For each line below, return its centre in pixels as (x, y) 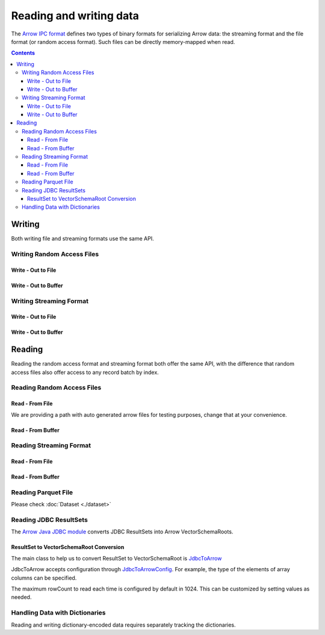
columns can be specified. (44, 578)
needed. (21, 597)
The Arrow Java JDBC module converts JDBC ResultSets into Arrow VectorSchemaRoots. (122, 532)
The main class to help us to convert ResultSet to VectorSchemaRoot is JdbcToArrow (116, 558)
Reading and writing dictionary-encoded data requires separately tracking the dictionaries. (123, 625)
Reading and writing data (75, 16)
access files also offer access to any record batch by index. (85, 372)
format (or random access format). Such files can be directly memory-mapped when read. (123, 41)
